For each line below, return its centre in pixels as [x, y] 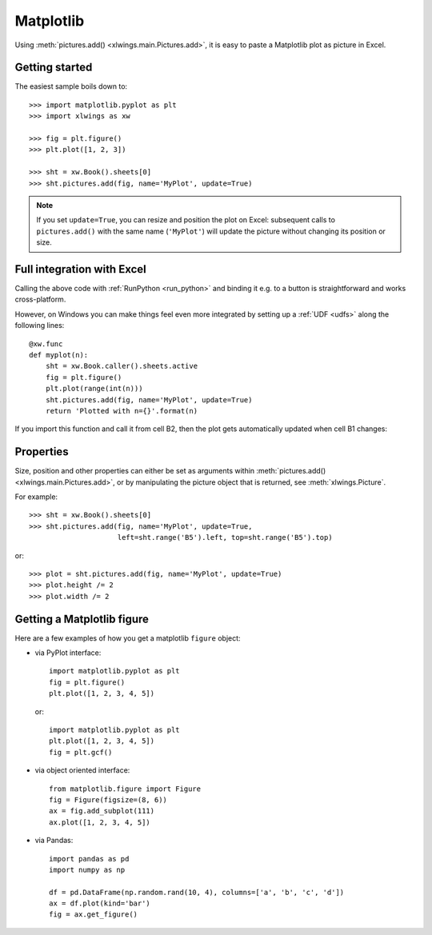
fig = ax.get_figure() [94, 915]
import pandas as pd [89, 859]
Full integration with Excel [81, 269]
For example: [36, 497]
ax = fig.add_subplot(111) [102, 811]
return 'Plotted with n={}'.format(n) [122, 411]
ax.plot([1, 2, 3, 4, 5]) [100, 822]
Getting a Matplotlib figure [82, 619]
